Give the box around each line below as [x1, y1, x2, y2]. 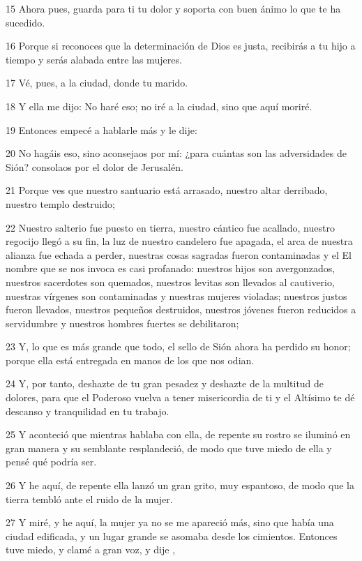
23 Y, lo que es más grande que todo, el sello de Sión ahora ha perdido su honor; [6, 339, 351, 354]
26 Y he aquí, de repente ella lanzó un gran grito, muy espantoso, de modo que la [6, 478, 354, 493]
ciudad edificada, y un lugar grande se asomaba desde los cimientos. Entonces [6, 528, 338, 543]
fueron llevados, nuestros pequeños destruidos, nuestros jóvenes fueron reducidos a [6, 302, 356, 317]
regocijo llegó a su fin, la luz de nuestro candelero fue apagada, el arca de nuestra [6, 234, 353, 248]
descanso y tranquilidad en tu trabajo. [6, 403, 169, 418]
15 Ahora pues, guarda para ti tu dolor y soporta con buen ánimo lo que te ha [6, 1, 341, 15]
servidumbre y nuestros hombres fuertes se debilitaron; [6, 315, 239, 330]
